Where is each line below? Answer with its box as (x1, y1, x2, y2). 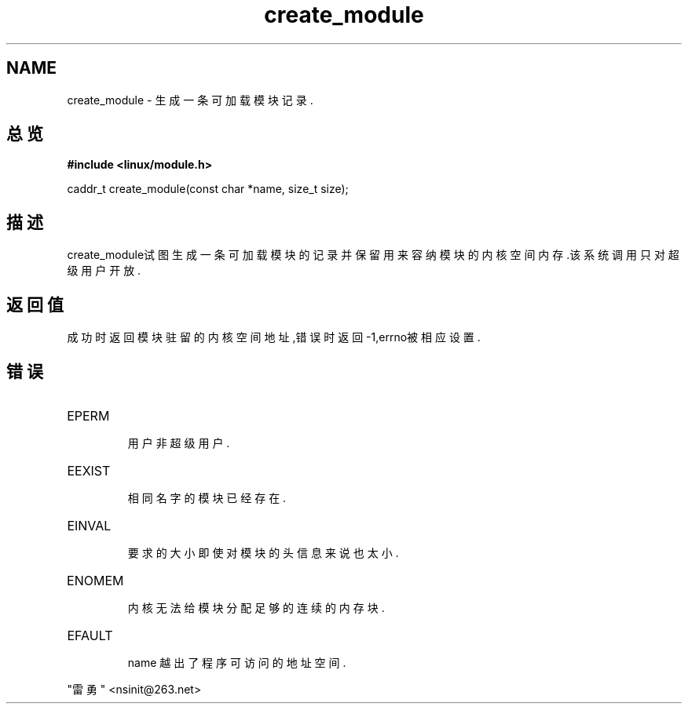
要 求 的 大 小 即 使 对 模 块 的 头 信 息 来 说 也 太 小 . (127, 545, 399, 559)
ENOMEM (67, 572, 124, 588)
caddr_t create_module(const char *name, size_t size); (67, 182, 349, 196)
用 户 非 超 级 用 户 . (127, 435, 230, 450)
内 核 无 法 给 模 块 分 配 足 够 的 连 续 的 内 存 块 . (127, 600, 385, 614)
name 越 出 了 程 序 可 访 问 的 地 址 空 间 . (127, 655, 346, 669)
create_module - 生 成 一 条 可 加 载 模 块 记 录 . (67, 93, 313, 107)
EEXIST (67, 462, 111, 479)
